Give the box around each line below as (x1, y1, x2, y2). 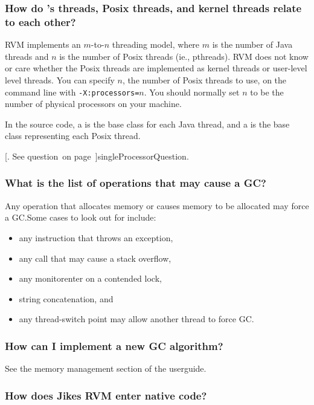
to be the (250, 85, 284, 98)
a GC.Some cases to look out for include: (5, 211, 156, 224)
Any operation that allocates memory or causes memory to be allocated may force (5, 199, 309, 212)
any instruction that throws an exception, (19, 231, 173, 244)
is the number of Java (212, 38, 293, 51)
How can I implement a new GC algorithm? (5, 338, 223, 353)
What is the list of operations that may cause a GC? (5, 175, 266, 190)
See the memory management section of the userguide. (5, 362, 207, 375)
